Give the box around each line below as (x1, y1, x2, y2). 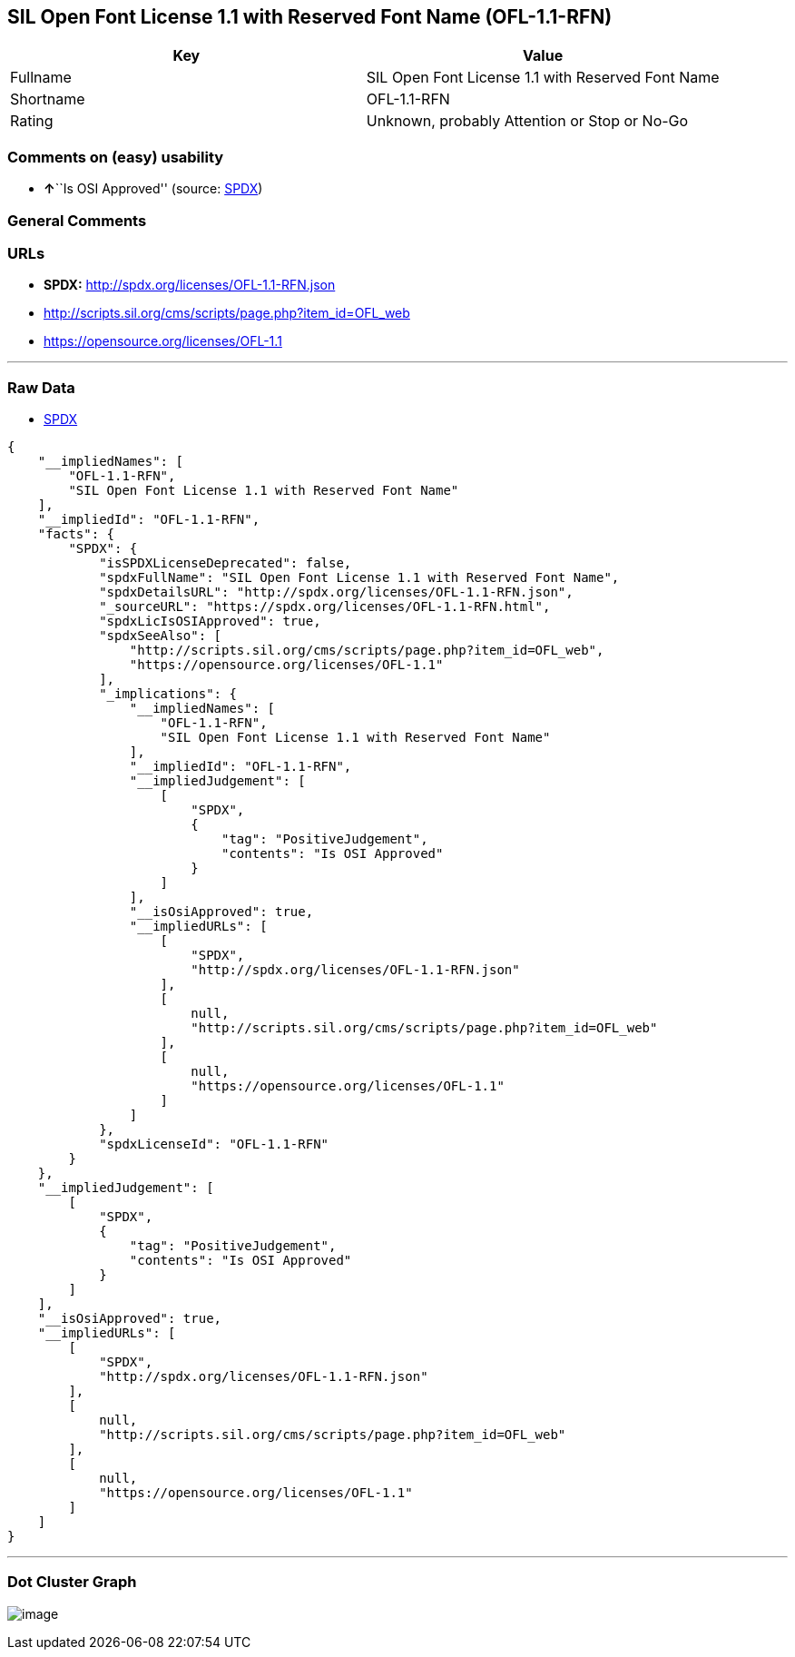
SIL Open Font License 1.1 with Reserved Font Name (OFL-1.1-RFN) (7, 5, 613, 28)
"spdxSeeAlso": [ (99, 628, 222, 644)
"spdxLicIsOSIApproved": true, (99, 614, 321, 629)
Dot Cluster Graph (7, 1573, 137, 1592)
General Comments (7, 211, 147, 230)
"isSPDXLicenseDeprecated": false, (99, 556, 352, 571)
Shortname (10, 90, 85, 109)
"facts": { (37, 527, 115, 542)
